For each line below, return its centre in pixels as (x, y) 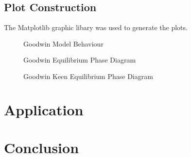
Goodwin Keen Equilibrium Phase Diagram (88, 76)
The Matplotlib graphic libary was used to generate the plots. (96, 27)
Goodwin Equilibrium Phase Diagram (80, 60)
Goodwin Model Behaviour (63, 43)
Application (44, 109)
